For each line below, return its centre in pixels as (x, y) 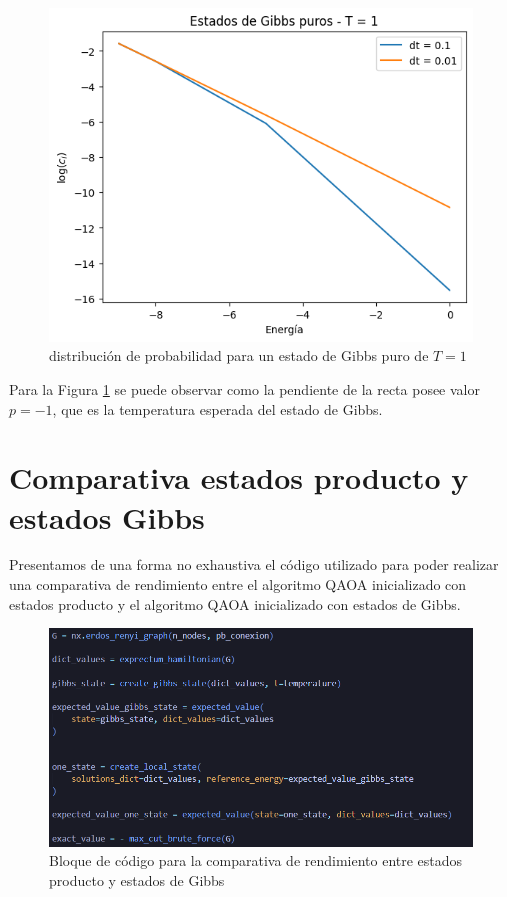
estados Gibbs (107, 516)
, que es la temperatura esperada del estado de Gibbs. (217, 408)
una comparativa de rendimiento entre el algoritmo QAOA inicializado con (238, 584)
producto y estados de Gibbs (137, 879)
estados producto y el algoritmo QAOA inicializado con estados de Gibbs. (235, 603)
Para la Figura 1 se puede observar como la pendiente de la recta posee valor (244, 388)
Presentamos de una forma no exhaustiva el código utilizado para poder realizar (254, 564)
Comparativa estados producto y (239, 477)
